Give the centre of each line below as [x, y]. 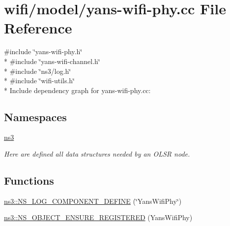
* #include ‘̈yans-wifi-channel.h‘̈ [52, 61]
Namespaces [35, 116]
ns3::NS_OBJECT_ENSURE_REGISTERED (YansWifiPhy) [98, 217]
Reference [38, 28]
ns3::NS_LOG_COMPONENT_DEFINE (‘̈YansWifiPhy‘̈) [93, 201]
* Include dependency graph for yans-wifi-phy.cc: [77, 90]
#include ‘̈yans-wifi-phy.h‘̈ [43, 51]
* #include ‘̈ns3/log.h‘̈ [38, 71]
